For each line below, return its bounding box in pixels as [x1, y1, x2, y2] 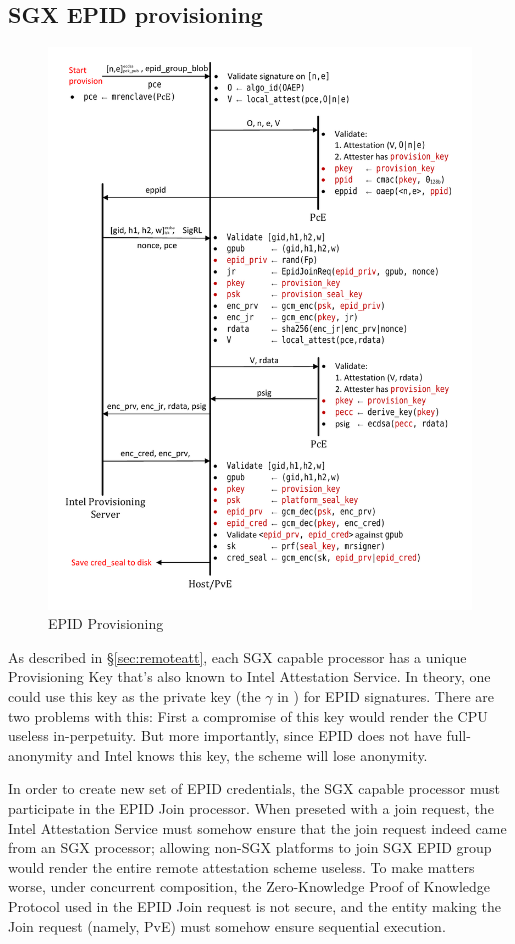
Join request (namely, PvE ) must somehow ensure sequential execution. [8, 915, 446, 936]
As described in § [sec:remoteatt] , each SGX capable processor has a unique [8, 646, 467, 667]
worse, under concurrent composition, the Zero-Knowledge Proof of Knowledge [8, 876, 491, 897]
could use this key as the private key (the [8, 685, 261, 706]
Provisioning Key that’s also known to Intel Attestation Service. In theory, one [8, 666, 491, 687]
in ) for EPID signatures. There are [277, 685, 494, 706]
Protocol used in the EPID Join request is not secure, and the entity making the [8, 895, 501, 916]
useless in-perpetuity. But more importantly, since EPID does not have [8, 725, 442, 746]
